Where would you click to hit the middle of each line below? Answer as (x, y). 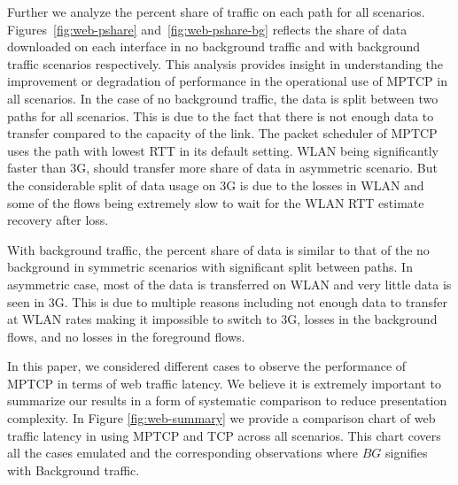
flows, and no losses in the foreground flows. (126, 336)
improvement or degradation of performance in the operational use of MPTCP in (227, 81)
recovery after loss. (58, 220)
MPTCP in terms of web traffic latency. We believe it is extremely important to (224, 383)
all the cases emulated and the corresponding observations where (183, 453)
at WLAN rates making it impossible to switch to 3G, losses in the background (222, 319)
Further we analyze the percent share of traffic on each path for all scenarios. (216, 12)
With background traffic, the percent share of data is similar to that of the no (218, 249)
